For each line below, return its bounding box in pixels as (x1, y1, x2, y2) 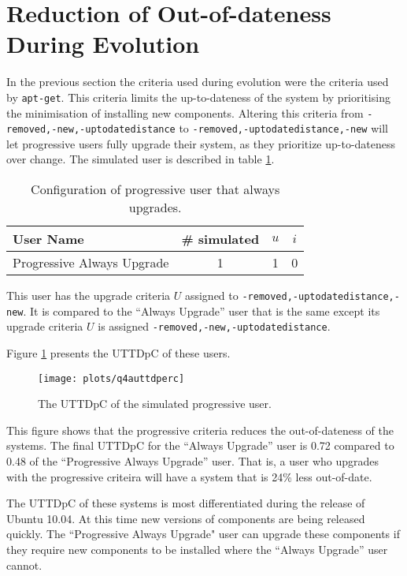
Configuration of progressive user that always (31, 180, 280, 199)
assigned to (184, 287, 239, 304)
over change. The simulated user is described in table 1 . (6, 151, 275, 167)
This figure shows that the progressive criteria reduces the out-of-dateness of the (6, 421, 394, 438)
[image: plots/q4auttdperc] (38, 372, 185, 384)
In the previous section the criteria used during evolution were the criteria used (6, 73, 389, 90)
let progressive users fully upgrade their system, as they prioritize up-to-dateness (6, 135, 396, 151)
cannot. (6, 556, 43, 573)
